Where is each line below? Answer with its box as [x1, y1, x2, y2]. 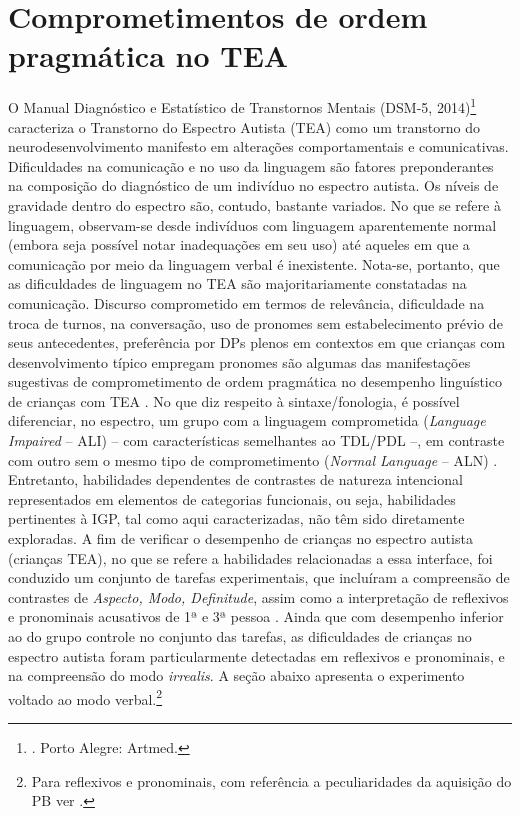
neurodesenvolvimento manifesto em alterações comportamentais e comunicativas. [8, 136, 509, 157]
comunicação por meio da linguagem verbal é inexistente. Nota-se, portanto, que [8, 253, 500, 274]
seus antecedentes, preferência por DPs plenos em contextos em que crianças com [8, 332, 506, 353]
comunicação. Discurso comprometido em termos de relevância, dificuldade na [8, 292, 485, 313]
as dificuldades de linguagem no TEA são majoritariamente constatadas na [8, 273, 467, 294]
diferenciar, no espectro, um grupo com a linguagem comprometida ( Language [8, 410, 486, 431]
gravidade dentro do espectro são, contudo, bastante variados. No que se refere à [8, 194, 501, 215]
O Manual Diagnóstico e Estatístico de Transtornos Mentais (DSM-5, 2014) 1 [8, 94, 477, 117]
